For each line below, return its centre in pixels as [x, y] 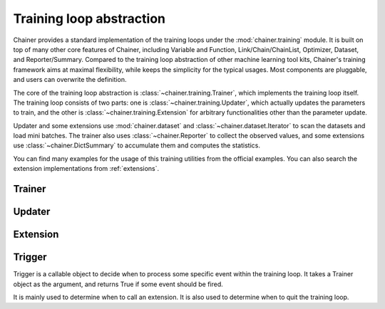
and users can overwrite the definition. [70, 80]
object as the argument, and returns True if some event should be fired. [118, 284]
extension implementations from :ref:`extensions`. [86, 169]
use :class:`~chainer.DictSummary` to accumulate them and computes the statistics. [137, 145]
